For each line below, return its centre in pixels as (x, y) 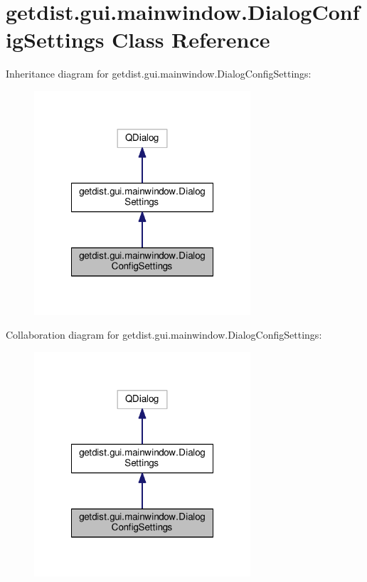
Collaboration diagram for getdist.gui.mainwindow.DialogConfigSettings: (164, 335)
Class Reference (191, 39)
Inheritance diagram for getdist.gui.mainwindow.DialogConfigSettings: (159, 74)
